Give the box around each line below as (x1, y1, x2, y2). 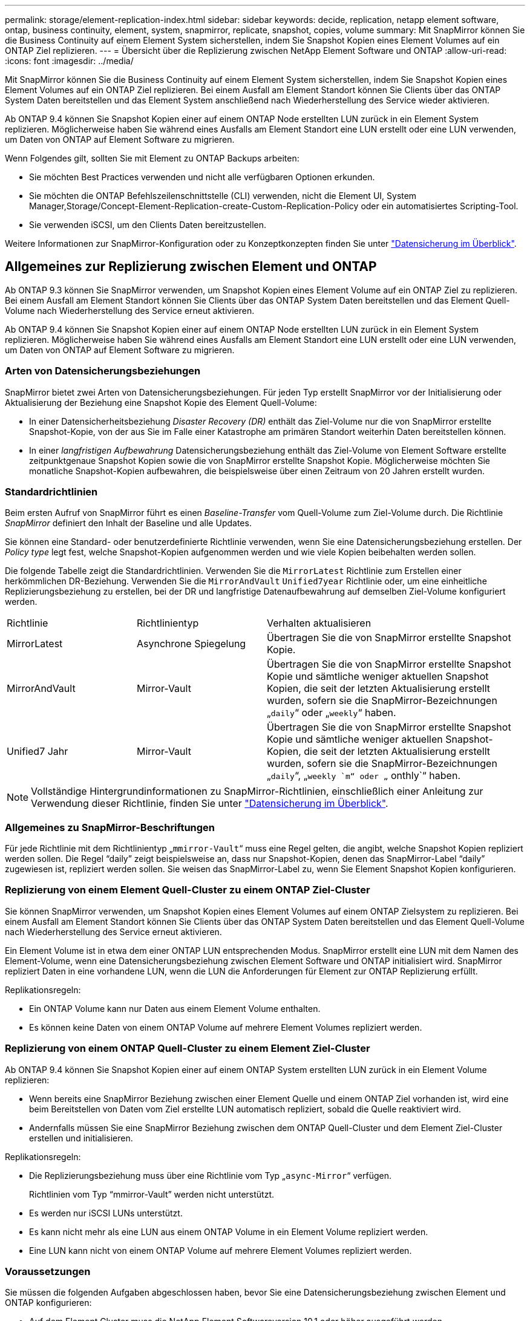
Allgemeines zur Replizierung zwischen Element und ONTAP (5, 259, 377, 275)
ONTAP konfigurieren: (5, 1297, 92, 1308)
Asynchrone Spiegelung (137, 638, 246, 650)
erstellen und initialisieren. (29, 1132, 133, 1143)
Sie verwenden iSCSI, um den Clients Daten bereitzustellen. (29, 220, 267, 230)
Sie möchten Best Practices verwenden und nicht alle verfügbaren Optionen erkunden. (29, 172, 375, 182)
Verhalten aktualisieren (267, 617, 371, 630)
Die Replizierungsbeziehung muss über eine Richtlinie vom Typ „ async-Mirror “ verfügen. (29, 1170, 392, 1181)
